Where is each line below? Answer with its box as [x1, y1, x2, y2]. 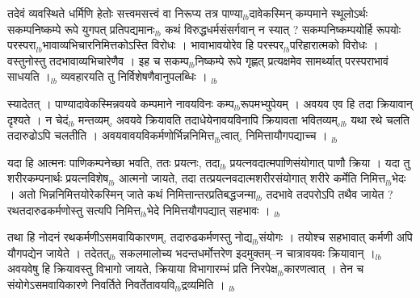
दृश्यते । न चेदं [7, 111, 69, 128]
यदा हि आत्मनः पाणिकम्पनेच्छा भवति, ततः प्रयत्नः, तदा [7, 153, 220, 170]
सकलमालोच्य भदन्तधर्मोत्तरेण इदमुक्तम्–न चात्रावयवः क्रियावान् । [119, 244, 376, 261]
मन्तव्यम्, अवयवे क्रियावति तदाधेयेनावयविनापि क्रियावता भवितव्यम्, [78, 111, 341, 128]
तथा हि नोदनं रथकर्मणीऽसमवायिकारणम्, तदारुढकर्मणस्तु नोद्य [7, 229, 253, 246]
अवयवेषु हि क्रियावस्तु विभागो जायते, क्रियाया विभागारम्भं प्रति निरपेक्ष [7, 260, 278, 277]
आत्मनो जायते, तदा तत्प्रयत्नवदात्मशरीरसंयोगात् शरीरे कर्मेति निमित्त [118, 170, 386, 187]
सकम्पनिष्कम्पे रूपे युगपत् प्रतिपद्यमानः [7, 20, 155, 37]
